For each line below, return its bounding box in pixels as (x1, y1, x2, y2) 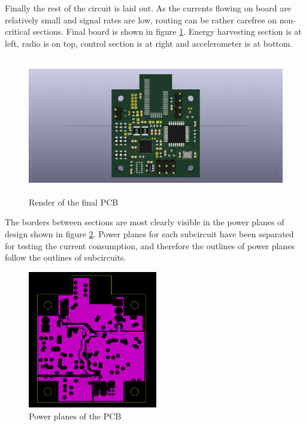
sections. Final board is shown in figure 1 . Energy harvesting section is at (32, 25, 302, 38)
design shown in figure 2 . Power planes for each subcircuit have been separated (5, 227, 294, 240)
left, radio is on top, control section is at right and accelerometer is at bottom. (5, 37, 293, 49)
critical (5, 25, 31, 38)
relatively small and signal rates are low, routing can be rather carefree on (5, 13, 277, 26)
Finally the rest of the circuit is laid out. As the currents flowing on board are (5, 2, 291, 14)
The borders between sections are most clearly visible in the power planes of (5, 216, 284, 228)
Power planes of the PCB (29, 410, 122, 422)
